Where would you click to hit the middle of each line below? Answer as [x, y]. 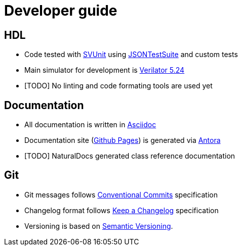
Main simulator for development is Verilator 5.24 [105, 70]
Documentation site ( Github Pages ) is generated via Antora [123, 140]
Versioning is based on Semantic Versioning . [99, 226]
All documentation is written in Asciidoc [90, 125]
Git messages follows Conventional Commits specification [121, 194]
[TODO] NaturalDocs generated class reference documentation [130, 156]
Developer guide [61, 11]
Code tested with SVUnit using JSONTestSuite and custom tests [131, 55]
